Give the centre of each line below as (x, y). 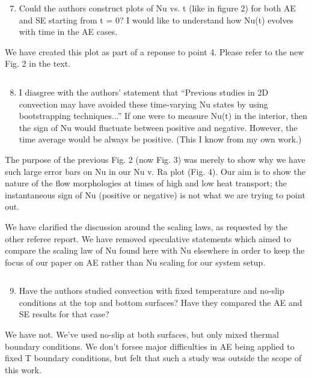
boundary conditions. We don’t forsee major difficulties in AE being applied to (150, 346)
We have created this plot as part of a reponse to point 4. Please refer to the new (154, 51)
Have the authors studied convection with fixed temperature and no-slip (151, 291)
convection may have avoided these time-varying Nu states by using (143, 104)
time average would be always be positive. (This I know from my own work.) (160, 139)
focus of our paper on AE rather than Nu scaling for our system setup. (135, 262)
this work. (23, 369)
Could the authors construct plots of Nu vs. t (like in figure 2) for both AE (158, 8)
